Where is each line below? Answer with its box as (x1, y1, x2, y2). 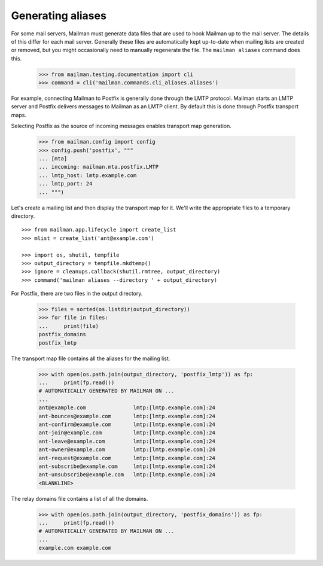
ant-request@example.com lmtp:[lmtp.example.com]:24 (38, 455, 215, 461)
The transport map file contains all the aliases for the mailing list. (11, 355, 170, 362)
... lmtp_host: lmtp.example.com (38, 172, 137, 179)
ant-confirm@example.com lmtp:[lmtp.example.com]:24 (38, 421, 215, 428)
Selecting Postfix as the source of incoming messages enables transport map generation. (11, 123, 231, 130)
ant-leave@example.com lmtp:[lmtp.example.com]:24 (38, 437, 215, 445)
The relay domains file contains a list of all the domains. (11, 495, 148, 502)
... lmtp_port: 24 (38, 180, 93, 187)
